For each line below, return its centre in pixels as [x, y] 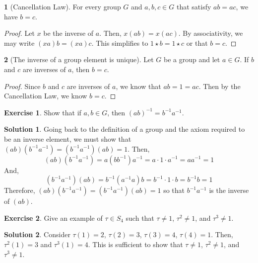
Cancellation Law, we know [46, 96]
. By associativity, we [211, 33]
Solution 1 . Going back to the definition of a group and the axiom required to [125, 129]
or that [197, 43]
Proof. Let [19, 33]
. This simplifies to [120, 43]
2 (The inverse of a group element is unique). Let [79, 59]
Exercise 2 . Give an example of [53, 218]
